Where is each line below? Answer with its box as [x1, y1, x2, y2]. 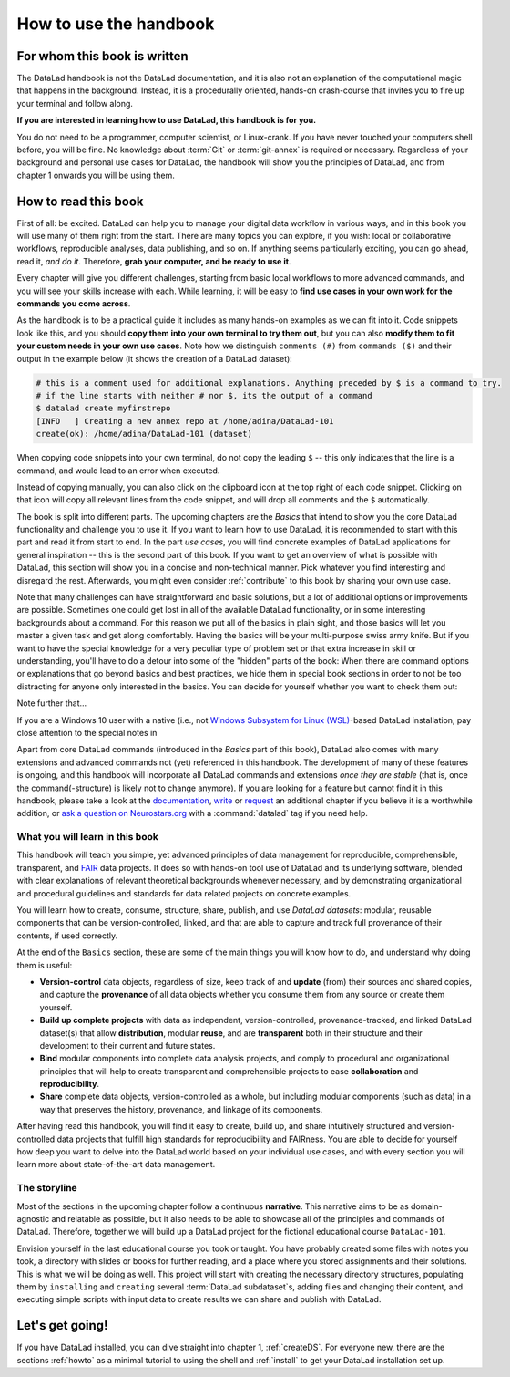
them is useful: [16, 959, 73, 970]
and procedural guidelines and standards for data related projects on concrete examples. [16, 887, 352, 898]
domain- [410, 1200, 443, 1212]
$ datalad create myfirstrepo [36, 403, 171, 414]
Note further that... [16, 698, 87, 709]
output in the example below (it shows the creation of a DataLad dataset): [16, 353, 293, 364]
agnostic [16, 1213, 50, 1224]
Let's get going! [16, 1318, 108, 1333]
